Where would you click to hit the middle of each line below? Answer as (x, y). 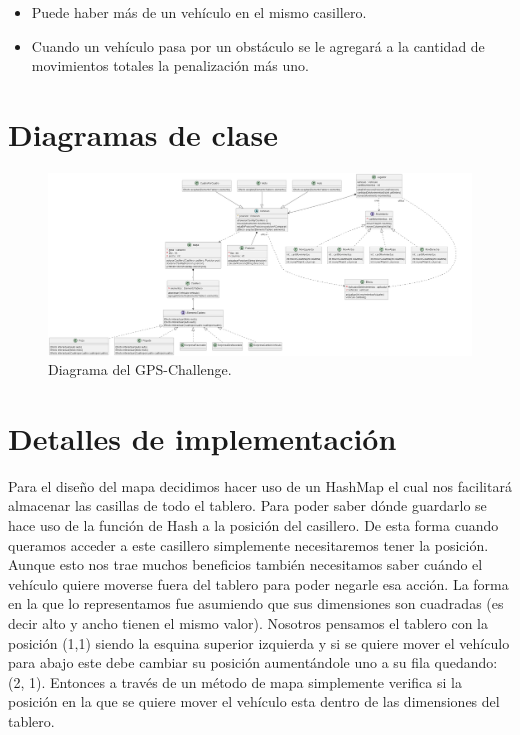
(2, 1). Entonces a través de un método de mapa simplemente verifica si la (235, 681)
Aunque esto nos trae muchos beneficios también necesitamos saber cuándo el (245, 564)
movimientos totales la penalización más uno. (170, 65)
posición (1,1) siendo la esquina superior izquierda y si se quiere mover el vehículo (259, 642)
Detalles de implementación (202, 437)
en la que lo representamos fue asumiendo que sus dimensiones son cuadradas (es (256, 603)
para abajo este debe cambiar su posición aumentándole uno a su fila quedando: (253, 662)
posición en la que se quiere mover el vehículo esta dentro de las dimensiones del (254, 701)
